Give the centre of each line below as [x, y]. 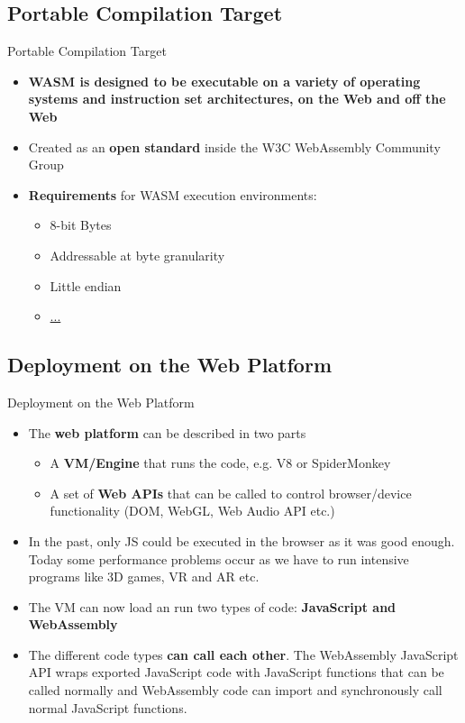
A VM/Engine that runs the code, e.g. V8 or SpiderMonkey [220, 463]
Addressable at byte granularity [137, 255]
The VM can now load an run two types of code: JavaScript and [212, 606]
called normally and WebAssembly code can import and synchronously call [235, 690]
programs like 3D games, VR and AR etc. [144, 577]
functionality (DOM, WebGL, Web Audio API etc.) [192, 511]
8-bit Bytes [81, 225]
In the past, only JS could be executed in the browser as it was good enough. [242, 540]
